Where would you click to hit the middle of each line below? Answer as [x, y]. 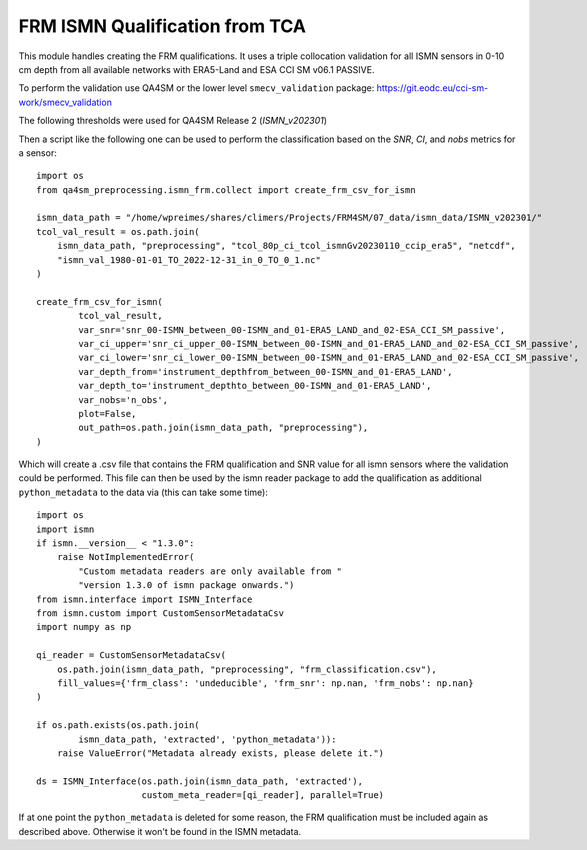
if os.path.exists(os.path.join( [118, 725]
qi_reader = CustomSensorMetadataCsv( [131, 655]
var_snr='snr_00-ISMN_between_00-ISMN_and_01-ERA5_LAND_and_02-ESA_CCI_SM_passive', [292, 329]
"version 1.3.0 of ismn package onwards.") [186, 585]
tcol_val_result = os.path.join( [118, 231]
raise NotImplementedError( [125, 557]
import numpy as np [84, 627]
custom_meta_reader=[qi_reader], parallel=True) [263, 795]
